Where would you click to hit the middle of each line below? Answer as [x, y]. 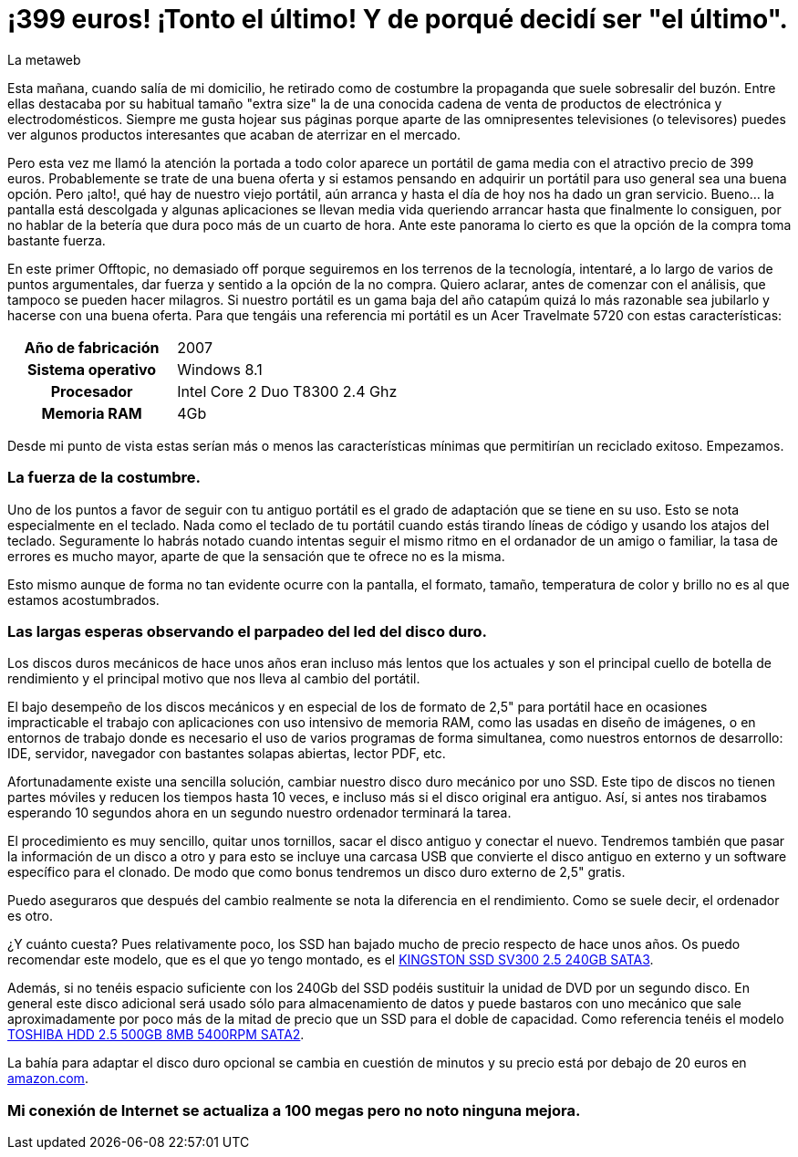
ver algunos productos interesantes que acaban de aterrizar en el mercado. [234, 134]
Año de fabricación [92, 347]
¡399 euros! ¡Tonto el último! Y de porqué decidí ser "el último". [398, 19]
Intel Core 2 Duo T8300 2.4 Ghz [287, 391]
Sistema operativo [92, 369]
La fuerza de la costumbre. [104, 478]
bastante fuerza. [57, 240]
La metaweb [44, 59]
